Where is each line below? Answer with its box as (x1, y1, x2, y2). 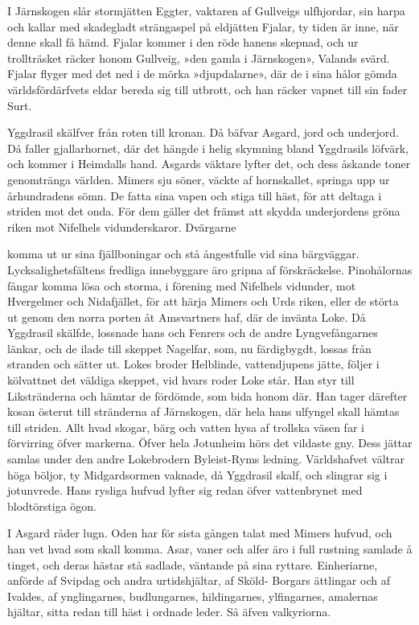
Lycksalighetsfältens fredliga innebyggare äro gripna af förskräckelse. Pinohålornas (7, 261, 413, 278)
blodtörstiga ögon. (7, 497, 97, 514)
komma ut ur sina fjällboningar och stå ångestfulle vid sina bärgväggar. (7, 245, 359, 262)
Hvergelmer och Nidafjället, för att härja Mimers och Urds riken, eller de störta (7, 293, 399, 310)
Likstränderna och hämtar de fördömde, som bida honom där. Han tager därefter (7, 387, 408, 404)
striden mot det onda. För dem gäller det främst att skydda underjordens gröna (7, 203, 401, 220)
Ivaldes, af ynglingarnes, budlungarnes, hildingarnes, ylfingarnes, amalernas (7, 587, 378, 604)
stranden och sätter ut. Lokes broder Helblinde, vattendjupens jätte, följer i (7, 356, 380, 372)
